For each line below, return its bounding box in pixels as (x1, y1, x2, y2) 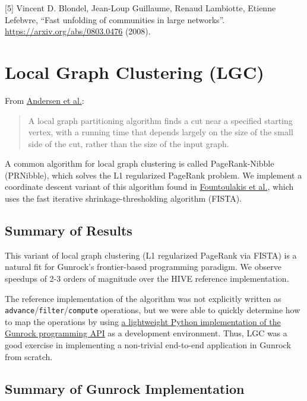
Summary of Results (5, 221, 132, 240)
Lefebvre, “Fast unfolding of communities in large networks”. (5, 13, 225, 26)
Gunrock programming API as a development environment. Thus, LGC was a (5, 327, 287, 339)
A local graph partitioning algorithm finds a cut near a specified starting (28, 114, 293, 126)
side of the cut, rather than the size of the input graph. (28, 137, 229, 149)
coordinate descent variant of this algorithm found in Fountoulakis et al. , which (5, 180, 294, 193)
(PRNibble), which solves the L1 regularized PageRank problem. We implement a (5, 168, 302, 181)
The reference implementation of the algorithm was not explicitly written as (5, 292, 281, 304)
